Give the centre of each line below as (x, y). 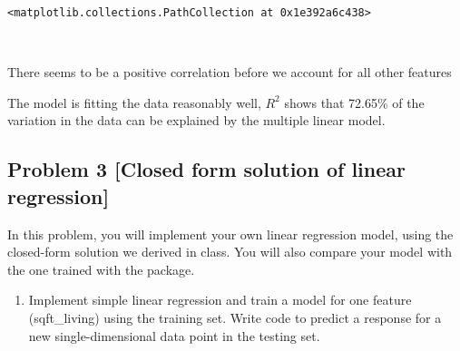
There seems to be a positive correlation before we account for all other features (230, 72)
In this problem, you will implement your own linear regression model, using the (230, 234)
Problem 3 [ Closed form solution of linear (206, 169)
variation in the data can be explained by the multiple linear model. (196, 120)
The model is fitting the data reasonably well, (134, 102)
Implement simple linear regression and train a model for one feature (220, 300)
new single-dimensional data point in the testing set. (174, 335)
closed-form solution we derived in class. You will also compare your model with (230, 252)
